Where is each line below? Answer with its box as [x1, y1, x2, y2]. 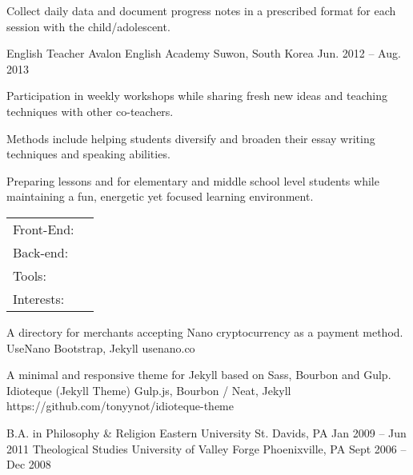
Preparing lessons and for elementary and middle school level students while [6, 172, 379, 189]
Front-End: [13, 219, 74, 238]
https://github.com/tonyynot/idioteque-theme [6, 397, 235, 414]
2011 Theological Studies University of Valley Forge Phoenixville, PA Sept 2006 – [6, 440, 407, 457]
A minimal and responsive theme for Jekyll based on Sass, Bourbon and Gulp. [6, 366, 391, 383]
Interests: [13, 289, 65, 308]
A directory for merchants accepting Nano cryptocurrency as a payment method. [6, 323, 403, 340]
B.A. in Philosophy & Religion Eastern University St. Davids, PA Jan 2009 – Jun [6, 424, 407, 441]
